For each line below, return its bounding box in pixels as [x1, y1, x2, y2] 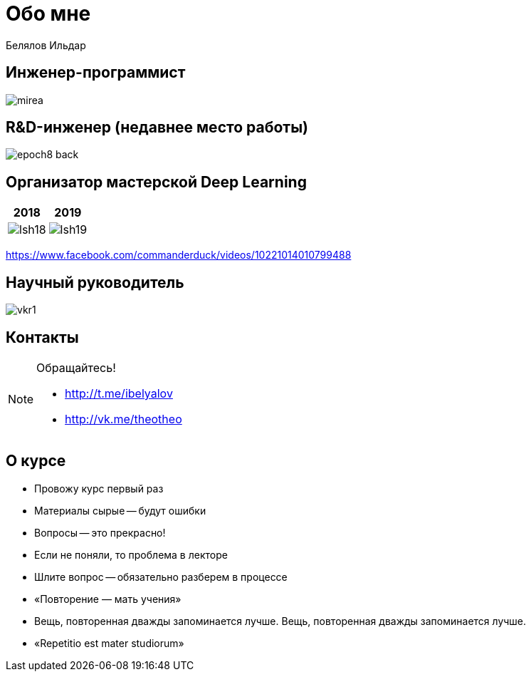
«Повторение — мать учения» [34, 592, 182, 605]
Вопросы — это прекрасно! [34, 526, 166, 539]
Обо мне [6, 1, 91, 26]
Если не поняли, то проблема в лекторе [34, 548, 228, 561]
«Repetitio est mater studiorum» [34, 636, 184, 649]
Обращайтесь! [36, 360, 116, 375]
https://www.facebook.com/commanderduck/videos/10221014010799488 [6, 249, 352, 262]
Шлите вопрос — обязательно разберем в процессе [34, 570, 288, 583]
